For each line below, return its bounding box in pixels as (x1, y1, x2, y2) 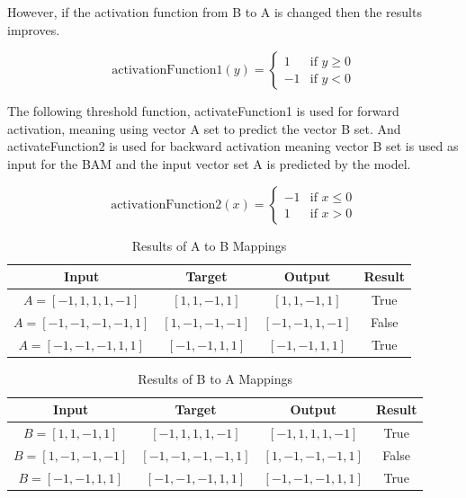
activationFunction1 (112, 64, 223, 77)
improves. (7, 20, 60, 39)
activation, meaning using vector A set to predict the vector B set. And (7, 119, 401, 138)
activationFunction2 (111, 198, 222, 211)
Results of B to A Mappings (138, 369, 293, 387)
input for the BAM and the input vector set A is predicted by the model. (7, 154, 411, 173)
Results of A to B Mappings (131, 236, 287, 254)
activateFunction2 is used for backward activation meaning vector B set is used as (7, 137, 459, 156)
